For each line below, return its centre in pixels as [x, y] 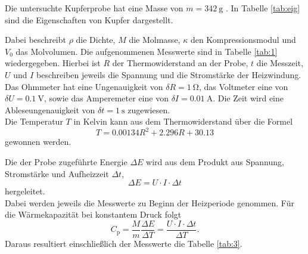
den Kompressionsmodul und [243, 40]
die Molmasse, [155, 40]
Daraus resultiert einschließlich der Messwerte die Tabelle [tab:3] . [124, 244]
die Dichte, [96, 40]
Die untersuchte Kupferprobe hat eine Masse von [94, 8]
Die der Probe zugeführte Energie [66, 162]
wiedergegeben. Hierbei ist [53, 63]
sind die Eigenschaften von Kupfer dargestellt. [89, 19]
